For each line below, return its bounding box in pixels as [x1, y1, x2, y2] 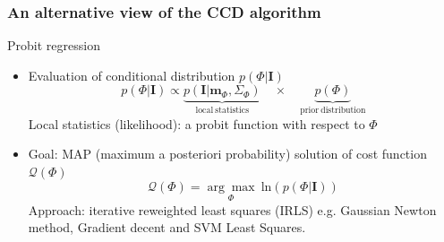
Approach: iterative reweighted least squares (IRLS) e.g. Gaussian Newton [28, 200, 437, 219]
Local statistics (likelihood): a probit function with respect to [28, 114, 365, 133]
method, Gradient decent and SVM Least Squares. [28, 218, 306, 237]
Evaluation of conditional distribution [28, 65, 235, 84]
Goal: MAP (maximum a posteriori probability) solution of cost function [28, 144, 427, 163]
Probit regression [7, 36, 100, 55]
